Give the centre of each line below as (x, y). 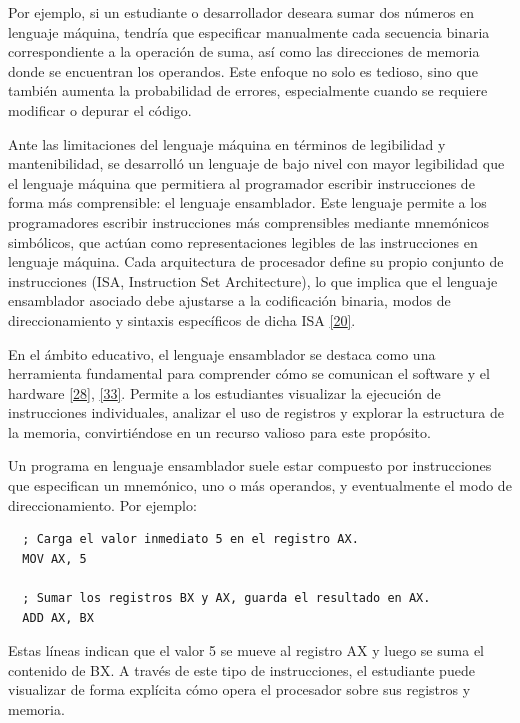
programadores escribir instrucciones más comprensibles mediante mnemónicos (249, 221)
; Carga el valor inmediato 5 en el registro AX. (190, 539)
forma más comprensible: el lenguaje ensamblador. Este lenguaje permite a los (247, 202)
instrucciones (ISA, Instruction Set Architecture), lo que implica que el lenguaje (253, 280)
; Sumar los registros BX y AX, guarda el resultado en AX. (226, 598)
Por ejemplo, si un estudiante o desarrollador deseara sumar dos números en (241, 12)
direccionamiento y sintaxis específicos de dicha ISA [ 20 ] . (182, 319)
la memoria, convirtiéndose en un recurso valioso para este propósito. (219, 431)
